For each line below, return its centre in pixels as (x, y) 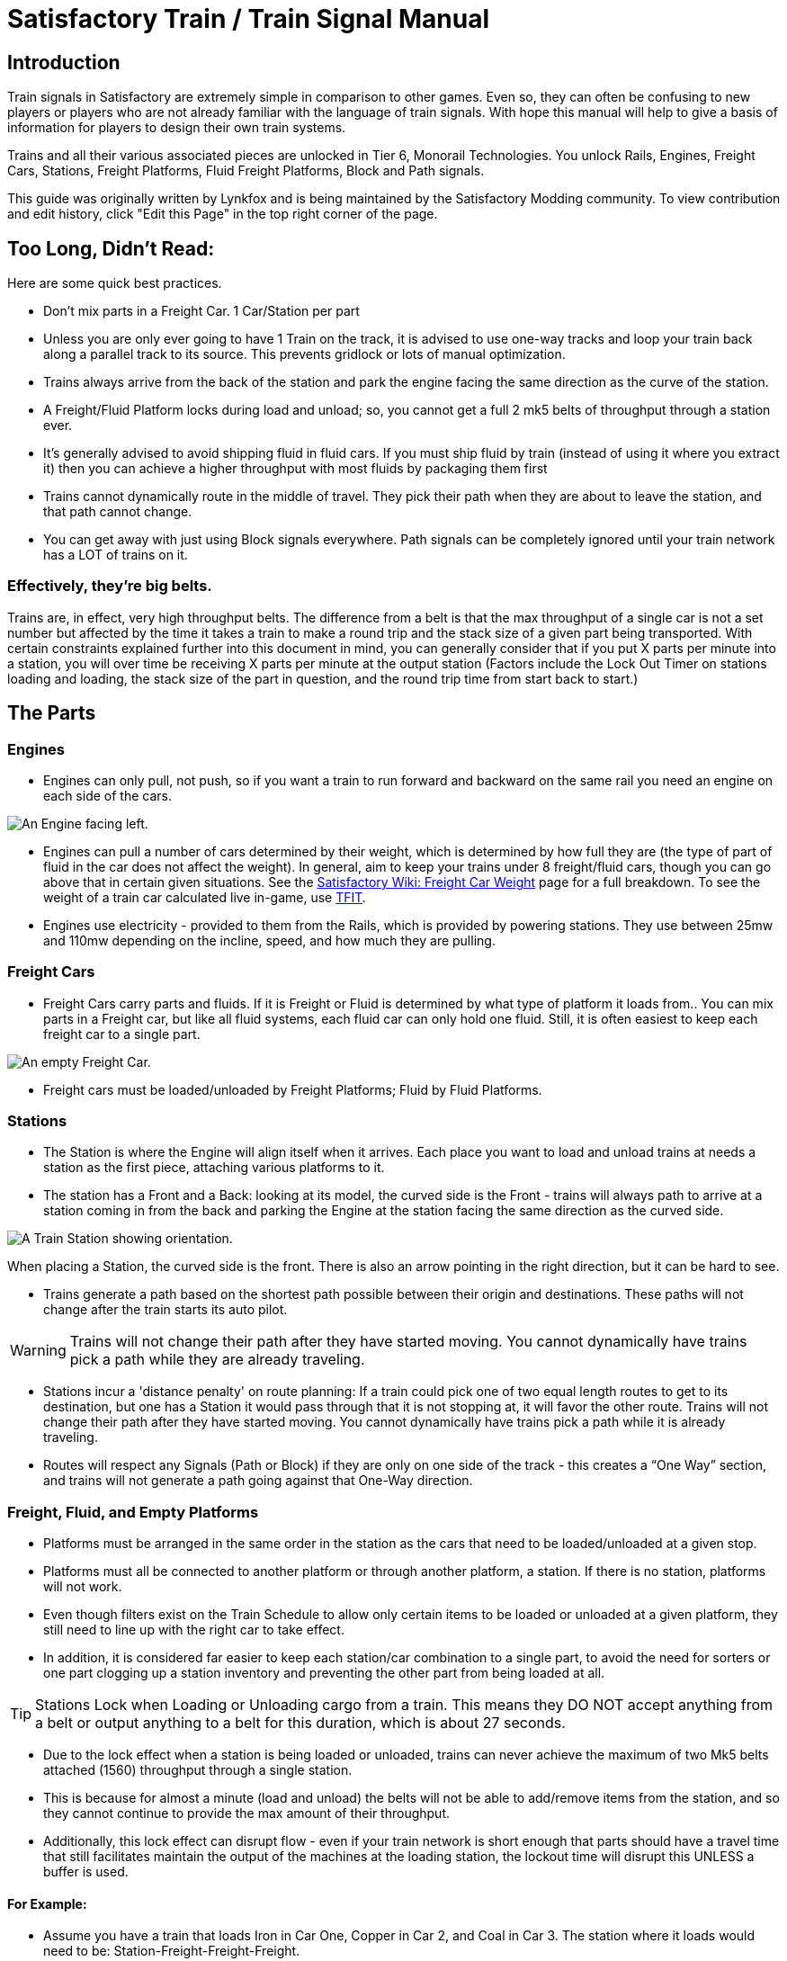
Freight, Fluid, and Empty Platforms (133, 1512)
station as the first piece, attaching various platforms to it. (214, 1168)
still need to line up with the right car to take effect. (194, 1630)
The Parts (52, 713)
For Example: (47, 1903)
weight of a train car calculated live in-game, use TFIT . (205, 897)
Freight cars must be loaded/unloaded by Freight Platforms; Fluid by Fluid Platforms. (293, 1089)
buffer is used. (86, 1872)
